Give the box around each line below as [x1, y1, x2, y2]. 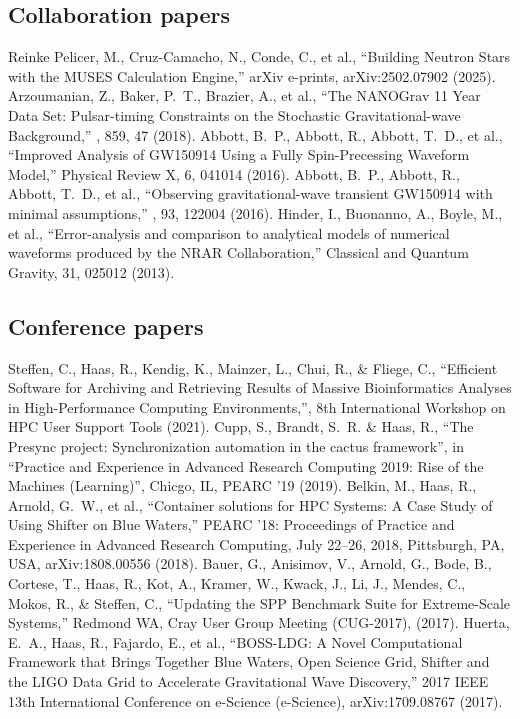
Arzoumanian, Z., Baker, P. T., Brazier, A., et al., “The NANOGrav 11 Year [8, 85, 481, 106]
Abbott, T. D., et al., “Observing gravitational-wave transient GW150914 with [8, 183, 493, 204]
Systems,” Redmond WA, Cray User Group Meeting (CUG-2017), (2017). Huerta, [8, 612, 510, 633]
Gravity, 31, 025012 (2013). [8, 261, 175, 282]
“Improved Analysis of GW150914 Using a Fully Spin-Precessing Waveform [8, 144, 470, 165]
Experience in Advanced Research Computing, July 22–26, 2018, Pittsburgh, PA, [8, 533, 505, 554]
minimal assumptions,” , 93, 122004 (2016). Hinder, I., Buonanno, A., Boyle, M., [8, 202, 503, 223]
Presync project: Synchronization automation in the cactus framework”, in [8, 435, 464, 456]
